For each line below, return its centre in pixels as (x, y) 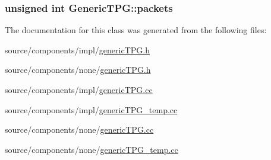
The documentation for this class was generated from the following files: (136, 30)
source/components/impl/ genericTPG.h (77, 49)
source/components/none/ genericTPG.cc (79, 129)
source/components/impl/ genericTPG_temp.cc (91, 109)
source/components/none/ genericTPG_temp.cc (92, 149)
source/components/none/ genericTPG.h (78, 70)
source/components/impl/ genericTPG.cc (79, 89)
